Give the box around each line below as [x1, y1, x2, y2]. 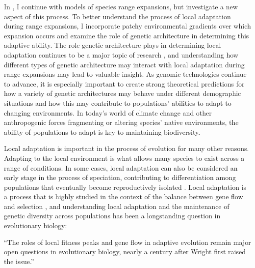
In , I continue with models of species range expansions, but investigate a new [4, 1, 238, 11]
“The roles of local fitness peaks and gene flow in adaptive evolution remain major [4, 237, 251, 247]
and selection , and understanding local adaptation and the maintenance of [4, 201, 229, 211]
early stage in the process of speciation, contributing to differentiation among [4, 172, 236, 182]
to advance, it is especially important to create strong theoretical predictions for [4, 78, 245, 89]
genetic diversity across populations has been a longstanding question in [4, 210, 221, 221]
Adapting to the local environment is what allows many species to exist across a [4, 152, 245, 163]
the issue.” [4, 256, 34, 266]
